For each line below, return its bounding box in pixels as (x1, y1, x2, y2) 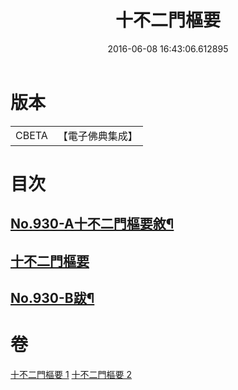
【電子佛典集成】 (57, 129, 138, 143)
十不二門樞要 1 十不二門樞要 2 (10, 368, 133, 380)
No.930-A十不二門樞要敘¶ (10, 216, 175, 233)
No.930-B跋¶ (10, 290, 95, 307)
